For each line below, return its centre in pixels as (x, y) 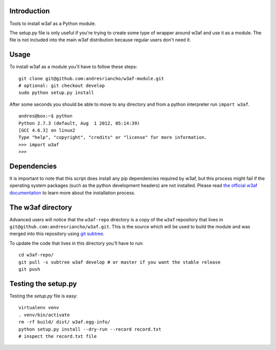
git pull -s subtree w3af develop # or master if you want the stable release (120, 262)
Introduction (30, 11)
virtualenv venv (39, 308)
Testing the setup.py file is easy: (43, 296)
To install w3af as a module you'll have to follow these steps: (73, 67)
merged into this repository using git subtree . (57, 234)
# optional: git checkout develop (62, 85)
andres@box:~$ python (45, 116)
